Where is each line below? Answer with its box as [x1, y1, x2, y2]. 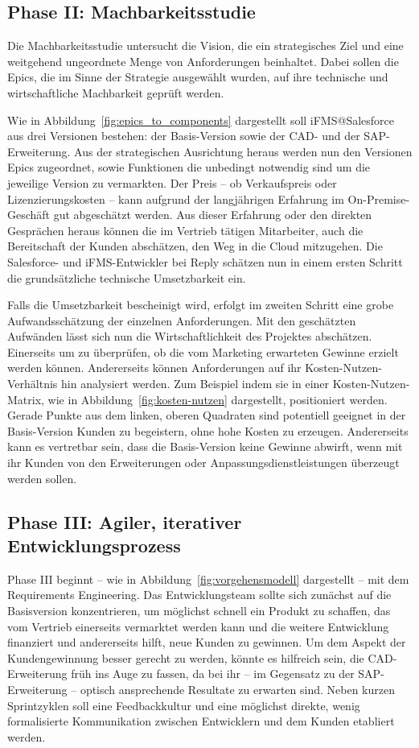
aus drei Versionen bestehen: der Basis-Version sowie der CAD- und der [7, 127, 360, 144]
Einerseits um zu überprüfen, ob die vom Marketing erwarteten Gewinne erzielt [7, 343, 399, 360]
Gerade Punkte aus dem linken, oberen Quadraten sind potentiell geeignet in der [7, 407, 406, 424]
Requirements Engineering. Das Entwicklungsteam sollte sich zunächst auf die [7, 586, 392, 603]
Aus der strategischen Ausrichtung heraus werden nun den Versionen [74, 143, 413, 159]
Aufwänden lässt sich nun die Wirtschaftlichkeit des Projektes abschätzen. [7, 328, 372, 345]
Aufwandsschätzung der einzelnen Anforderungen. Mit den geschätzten [7, 312, 356, 329]
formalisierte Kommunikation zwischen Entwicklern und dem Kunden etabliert [7, 713, 395, 729]
